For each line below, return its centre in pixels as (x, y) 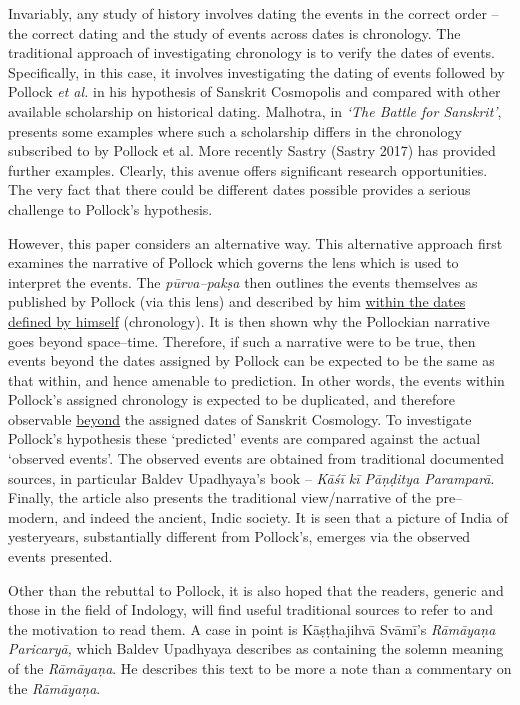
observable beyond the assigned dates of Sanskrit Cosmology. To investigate (240, 418)
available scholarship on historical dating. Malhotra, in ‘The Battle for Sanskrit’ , (255, 110)
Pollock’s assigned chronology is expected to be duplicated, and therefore (232, 399)
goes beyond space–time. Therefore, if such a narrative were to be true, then (242, 340)
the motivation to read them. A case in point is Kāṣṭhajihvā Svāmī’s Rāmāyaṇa (252, 628)
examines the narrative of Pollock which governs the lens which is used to (233, 262)
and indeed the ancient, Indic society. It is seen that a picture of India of (285, 516)
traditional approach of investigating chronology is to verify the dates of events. (251, 52)
